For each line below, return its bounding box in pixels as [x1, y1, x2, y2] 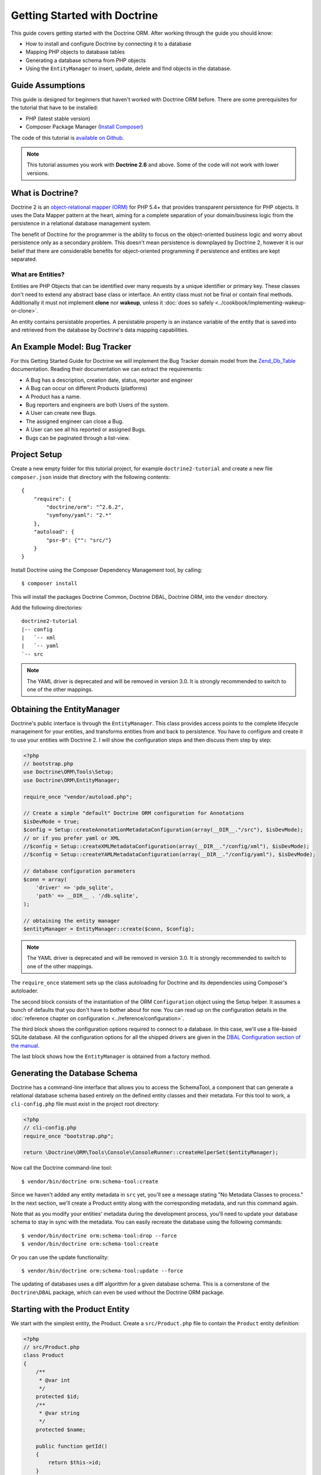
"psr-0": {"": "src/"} [46, 537, 112, 543]
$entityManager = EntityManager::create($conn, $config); [23, 925, 195, 932]
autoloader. [11, 987, 38, 994]
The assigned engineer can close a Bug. [25, 418, 124, 425]
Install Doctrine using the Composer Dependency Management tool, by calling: [11, 566, 203, 573]
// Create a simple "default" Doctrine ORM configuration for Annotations [23, 810, 245, 817]
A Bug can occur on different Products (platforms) [25, 385, 148, 392]
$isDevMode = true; [23, 818, 80, 825]
